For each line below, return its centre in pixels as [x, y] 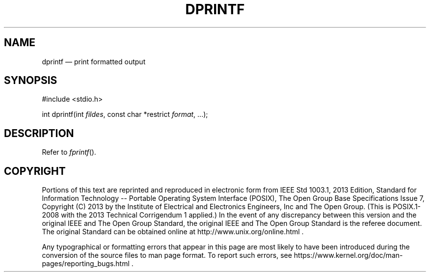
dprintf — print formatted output [94, 61]
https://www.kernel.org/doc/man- [348, 255]
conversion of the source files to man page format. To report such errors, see [167, 255]
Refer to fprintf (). [69, 152]
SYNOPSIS [31, 81]
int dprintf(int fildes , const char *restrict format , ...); [125, 114]
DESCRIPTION [39, 133]
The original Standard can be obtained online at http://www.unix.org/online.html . [173, 232]
